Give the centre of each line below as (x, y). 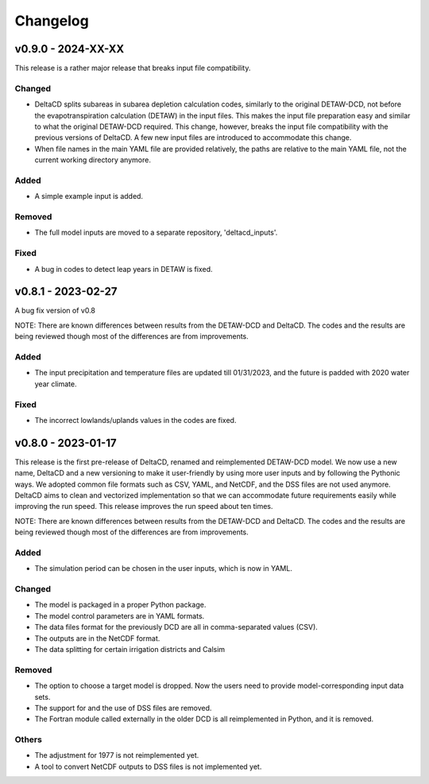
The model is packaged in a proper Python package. (120, 605)
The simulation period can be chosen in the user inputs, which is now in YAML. (164, 569)
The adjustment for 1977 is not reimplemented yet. (117, 755)
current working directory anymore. (93, 160)
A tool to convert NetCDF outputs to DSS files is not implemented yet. (148, 767)
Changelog (52, 21)
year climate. (56, 384)
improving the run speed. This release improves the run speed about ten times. (144, 506)
